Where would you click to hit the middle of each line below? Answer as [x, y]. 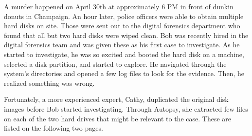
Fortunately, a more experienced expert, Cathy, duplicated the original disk [116, 99]
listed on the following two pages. [54, 128]
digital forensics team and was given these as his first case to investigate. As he [122, 45]
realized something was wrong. [49, 83]
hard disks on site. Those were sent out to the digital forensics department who [122, 26]
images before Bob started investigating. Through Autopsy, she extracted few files [126, 108]
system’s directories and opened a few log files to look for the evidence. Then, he [124, 73]
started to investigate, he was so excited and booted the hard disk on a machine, [124, 54]
